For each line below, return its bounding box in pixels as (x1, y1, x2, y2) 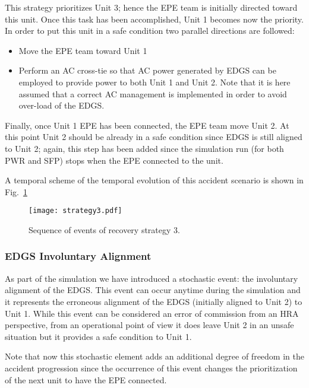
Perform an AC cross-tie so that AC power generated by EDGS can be (18, 64, 276, 77)
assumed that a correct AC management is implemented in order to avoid (18, 87, 287, 100)
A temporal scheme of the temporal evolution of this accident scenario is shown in (5, 174, 304, 186)
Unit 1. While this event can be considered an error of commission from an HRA (5, 307, 299, 319)
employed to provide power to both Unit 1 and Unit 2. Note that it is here (18, 75, 291, 88)
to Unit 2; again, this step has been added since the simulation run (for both (5, 142, 284, 154)
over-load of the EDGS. (18, 99, 105, 112)
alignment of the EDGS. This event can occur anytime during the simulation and (5, 284, 301, 296)
